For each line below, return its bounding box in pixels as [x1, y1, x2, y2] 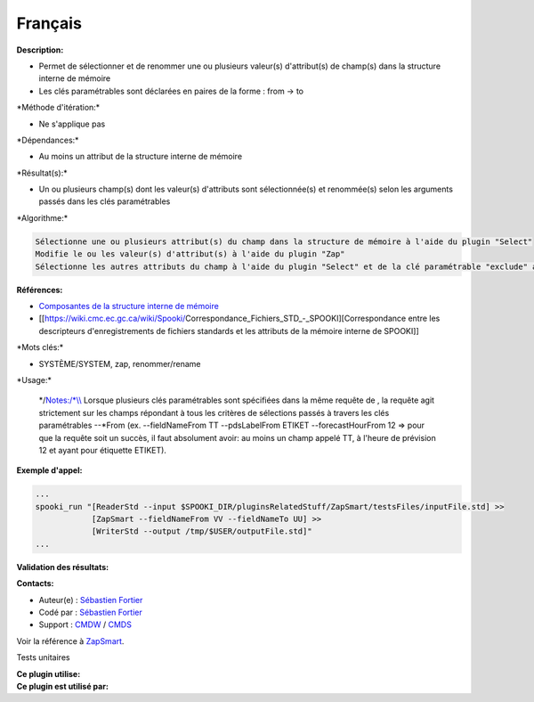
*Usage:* [16, 374, 53, 385]
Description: [16, 45, 64, 55]
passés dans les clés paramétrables [38, 196, 171, 207]
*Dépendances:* [16, 135, 79, 145]
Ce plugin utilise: [16, 668, 81, 679]
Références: [16, 284, 63, 295]
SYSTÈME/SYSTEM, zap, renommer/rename [38, 358, 201, 369]
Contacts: [16, 578, 54, 589]
